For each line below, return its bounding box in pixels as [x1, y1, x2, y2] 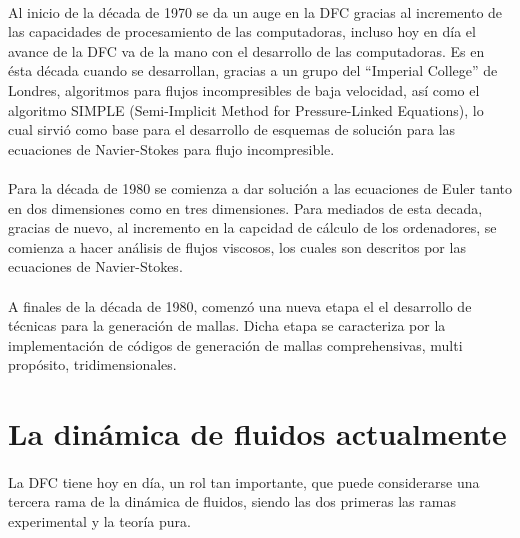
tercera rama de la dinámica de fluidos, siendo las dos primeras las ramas [8, 491, 456, 512]
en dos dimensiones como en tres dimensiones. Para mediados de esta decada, [8, 197, 483, 218]
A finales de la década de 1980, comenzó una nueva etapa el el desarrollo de [8, 295, 472, 316]
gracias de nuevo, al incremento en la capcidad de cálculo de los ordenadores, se [8, 217, 497, 238]
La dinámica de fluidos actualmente [8, 413, 507, 454]
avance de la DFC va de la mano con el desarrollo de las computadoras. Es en [8, 40, 485, 61]
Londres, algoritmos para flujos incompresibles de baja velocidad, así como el [8, 79, 480, 100]
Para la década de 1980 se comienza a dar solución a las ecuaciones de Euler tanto [8, 177, 512, 198]
